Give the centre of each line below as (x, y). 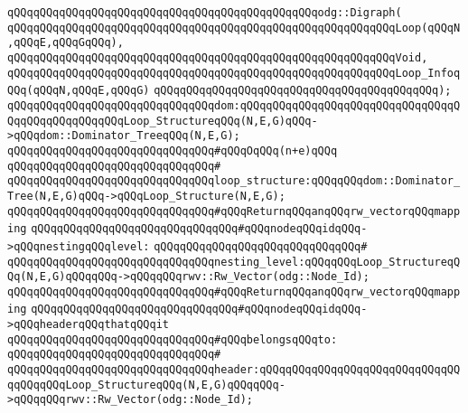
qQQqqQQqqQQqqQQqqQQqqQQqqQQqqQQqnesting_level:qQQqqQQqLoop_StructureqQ (234, 262)
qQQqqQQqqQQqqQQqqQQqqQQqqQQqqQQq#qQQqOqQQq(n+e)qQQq (173, 150)
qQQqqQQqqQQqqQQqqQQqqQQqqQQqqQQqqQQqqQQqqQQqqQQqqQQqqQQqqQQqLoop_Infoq (234, 73)
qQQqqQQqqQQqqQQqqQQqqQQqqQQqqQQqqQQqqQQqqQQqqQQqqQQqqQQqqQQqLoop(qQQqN (234, 28)
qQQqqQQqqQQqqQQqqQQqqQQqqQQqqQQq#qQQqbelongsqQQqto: (173, 339)
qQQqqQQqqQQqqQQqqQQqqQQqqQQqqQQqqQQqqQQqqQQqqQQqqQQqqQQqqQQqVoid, (218, 57)
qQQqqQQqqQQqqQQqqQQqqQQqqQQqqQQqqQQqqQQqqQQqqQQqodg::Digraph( (205, 13)
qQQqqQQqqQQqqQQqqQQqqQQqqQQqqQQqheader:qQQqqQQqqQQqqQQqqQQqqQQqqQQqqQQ (234, 370)
